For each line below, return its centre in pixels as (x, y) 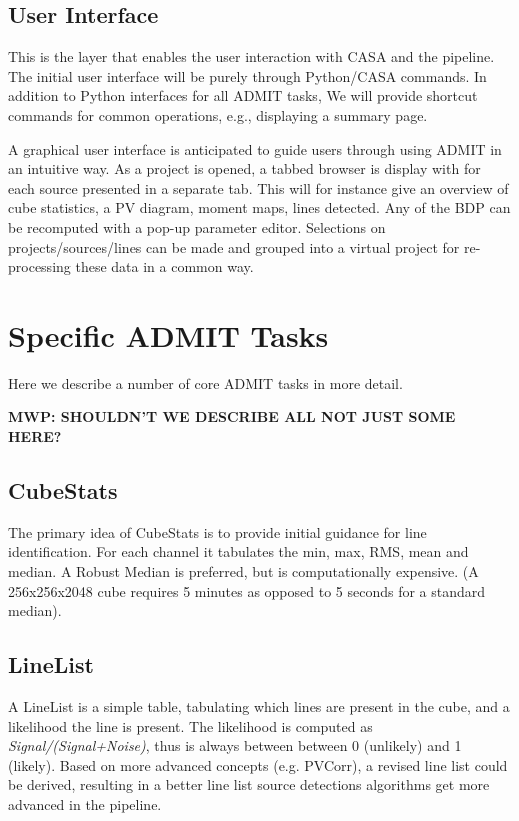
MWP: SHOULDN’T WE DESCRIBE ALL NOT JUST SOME (232, 416)
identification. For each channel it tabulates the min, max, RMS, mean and (238, 551)
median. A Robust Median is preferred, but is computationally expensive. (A (243, 571)
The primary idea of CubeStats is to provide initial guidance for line (217, 531)
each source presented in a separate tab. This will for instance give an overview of (258, 187)
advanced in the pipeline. (85, 803)
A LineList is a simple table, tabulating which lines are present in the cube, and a (259, 706)
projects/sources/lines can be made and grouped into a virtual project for (234, 246)
